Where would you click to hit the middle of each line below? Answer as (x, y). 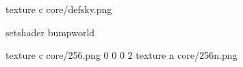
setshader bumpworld (50, 32)
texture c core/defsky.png (59, 9)
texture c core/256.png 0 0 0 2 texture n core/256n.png (121, 55)
